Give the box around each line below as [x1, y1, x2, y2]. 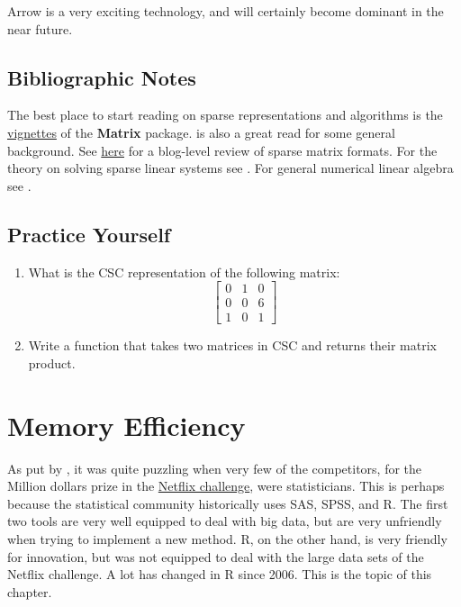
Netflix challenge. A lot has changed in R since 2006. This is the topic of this [7, 565, 432, 584]
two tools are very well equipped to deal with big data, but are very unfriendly [7, 512, 442, 530]
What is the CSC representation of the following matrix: [28, 262, 340, 281]
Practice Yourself [7, 220, 171, 248]
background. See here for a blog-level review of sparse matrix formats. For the [7, 140, 438, 159]
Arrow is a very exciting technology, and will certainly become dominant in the [7, 2, 444, 20]
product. [28, 353, 76, 372]
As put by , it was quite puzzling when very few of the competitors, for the [7, 458, 422, 477]
